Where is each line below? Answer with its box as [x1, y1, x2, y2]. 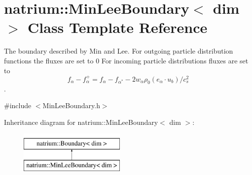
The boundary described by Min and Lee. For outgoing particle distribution [4, 46, 233, 56]
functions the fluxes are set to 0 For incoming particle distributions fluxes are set [4, 55, 249, 65]
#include [4, 100, 32, 110]
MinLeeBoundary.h [42, 100, 100, 110]
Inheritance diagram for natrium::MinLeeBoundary [4, 117, 158, 127]
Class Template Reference [28, 17, 208, 37]
